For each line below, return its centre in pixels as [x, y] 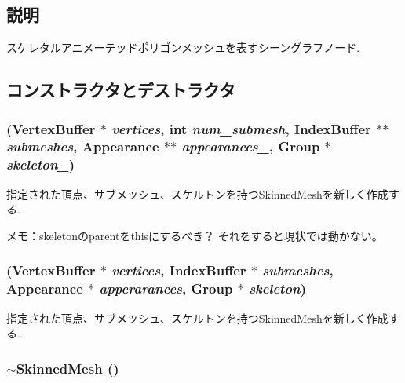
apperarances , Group [166, 288]
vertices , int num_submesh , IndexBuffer [241, 128]
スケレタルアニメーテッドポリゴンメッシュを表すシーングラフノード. [183, 47]
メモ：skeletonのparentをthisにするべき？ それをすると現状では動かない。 [195, 235]
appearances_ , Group [251, 146]
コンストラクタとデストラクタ [121, 90]
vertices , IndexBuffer [179, 270]
